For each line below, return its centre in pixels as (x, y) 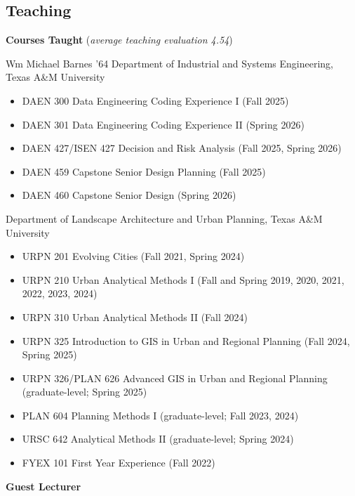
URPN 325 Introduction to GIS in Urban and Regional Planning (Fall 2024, (186, 340)
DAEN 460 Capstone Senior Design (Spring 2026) (129, 195)
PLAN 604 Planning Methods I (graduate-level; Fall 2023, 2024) (160, 415)
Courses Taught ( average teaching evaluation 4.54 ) (119, 40)
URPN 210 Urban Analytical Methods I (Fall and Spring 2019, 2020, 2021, (183, 279)
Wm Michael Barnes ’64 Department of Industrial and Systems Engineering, (169, 63)
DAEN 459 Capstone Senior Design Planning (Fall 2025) (144, 171)
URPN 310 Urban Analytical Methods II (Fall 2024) (135, 316)
